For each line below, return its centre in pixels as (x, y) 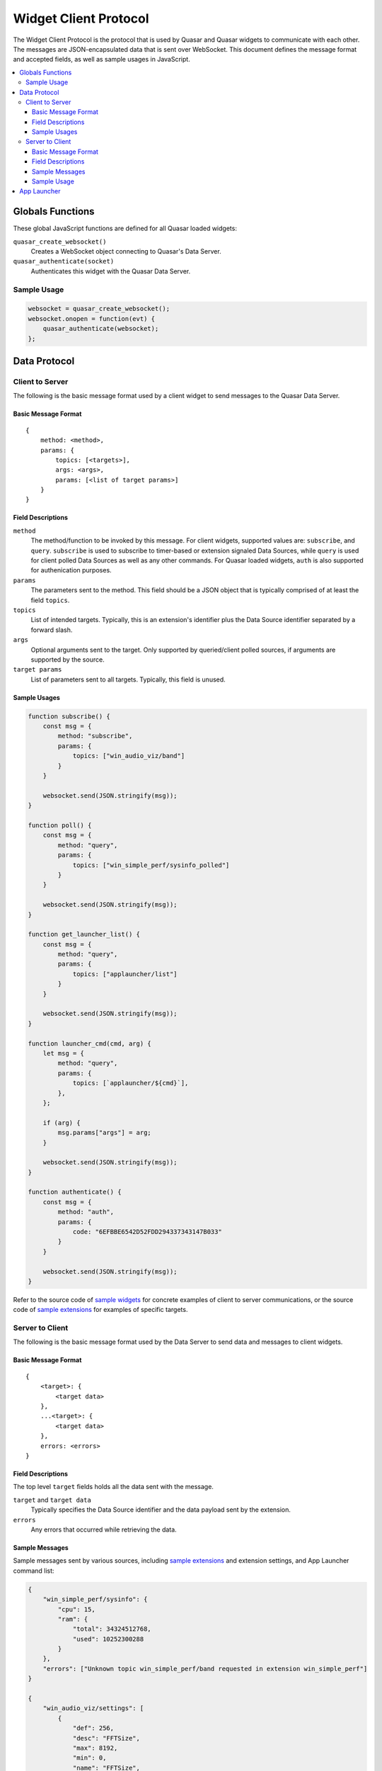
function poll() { (60, 825)
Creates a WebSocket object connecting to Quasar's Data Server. (126, 251)
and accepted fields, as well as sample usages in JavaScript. (102, 60)
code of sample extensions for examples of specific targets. (100, 1310)
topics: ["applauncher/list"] (125, 974)
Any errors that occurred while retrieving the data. (104, 1529)
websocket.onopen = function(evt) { (92, 318)
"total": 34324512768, (112, 1629)
